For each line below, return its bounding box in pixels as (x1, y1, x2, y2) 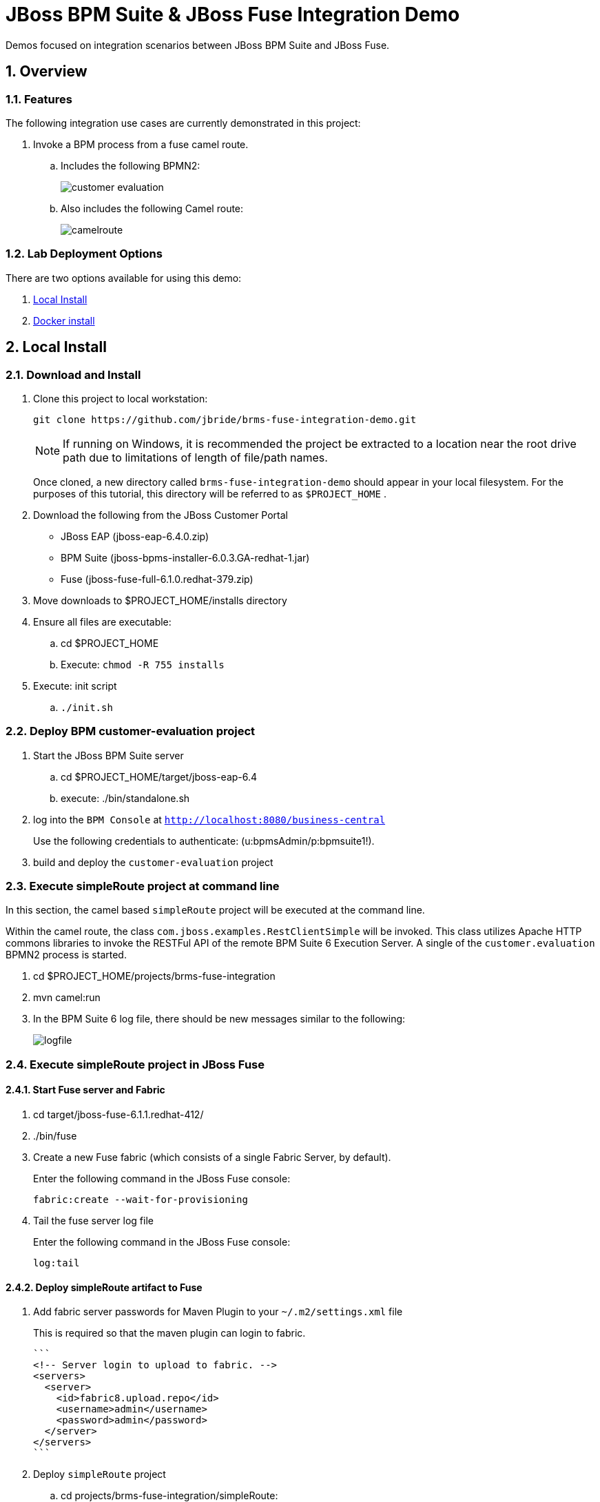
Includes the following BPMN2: (61, 159, 200, 172)
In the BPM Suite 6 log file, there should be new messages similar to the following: (33, 1013, 406, 1025)
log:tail (33, 1257, 80, 1269)
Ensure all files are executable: (33, 615, 172, 628)
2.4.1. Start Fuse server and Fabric (6, 1084, 165, 1096)
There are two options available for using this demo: (6, 271, 242, 284)
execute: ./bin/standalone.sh (61, 792, 190, 804)
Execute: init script (33, 679, 117, 692)
